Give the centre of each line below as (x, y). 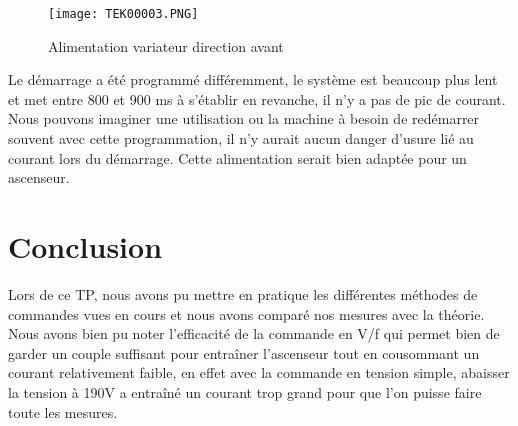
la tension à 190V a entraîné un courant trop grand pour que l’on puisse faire (245, 391)
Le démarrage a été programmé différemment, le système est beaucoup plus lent (253, 79)
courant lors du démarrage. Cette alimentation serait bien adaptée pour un (237, 157)
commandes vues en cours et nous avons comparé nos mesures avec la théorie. (246, 313)
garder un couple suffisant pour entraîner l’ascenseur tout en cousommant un (244, 352)
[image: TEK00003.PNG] (123, 14)
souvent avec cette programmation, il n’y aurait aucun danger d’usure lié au (241, 138)
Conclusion (85, 246)
